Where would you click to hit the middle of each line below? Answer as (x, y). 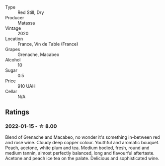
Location (14, 39)
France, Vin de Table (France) (48, 44)
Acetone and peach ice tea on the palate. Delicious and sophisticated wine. (82, 158)
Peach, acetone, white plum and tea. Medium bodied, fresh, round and (77, 148)
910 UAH (27, 86)
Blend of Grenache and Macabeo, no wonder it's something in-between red (82, 137)
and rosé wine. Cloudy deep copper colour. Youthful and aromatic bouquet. (82, 142)
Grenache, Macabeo (39, 55)
